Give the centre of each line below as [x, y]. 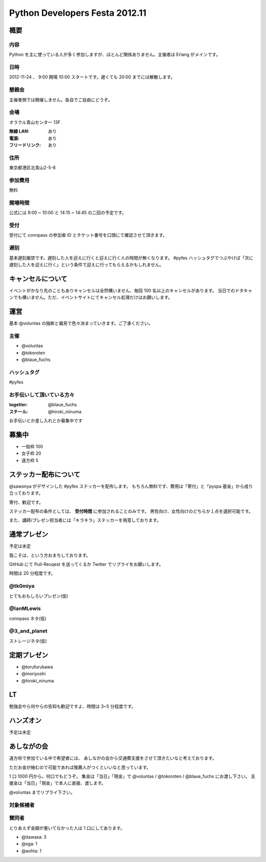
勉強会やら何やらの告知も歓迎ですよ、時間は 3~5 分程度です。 [72, 706]
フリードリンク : [25, 145]
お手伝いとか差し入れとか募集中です [46, 421]
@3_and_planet [28, 631]
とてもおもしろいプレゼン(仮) [39, 596]
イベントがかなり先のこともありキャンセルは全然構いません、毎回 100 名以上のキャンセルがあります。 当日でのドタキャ [131, 290]
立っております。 [26, 493]
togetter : [18, 405]
